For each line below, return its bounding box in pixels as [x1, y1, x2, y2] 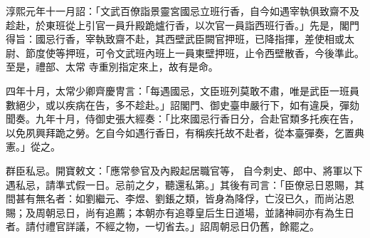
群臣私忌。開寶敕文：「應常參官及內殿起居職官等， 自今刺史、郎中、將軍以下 [6, 162, 363, 177]
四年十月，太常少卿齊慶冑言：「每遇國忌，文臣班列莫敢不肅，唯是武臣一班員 [6, 83, 359, 98]
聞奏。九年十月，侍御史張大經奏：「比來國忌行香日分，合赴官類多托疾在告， [6, 111, 359, 126]
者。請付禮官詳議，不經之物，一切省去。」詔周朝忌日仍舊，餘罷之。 [6, 219, 319, 234]
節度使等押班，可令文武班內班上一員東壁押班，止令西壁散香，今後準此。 [25, 45, 364, 60]
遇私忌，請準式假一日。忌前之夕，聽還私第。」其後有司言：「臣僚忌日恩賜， [6, 177, 354, 192]
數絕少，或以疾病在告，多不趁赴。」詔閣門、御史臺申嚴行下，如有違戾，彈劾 [6, 97, 359, 112]
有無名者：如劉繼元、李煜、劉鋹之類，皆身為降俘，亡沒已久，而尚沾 [25, 191, 344, 206]
